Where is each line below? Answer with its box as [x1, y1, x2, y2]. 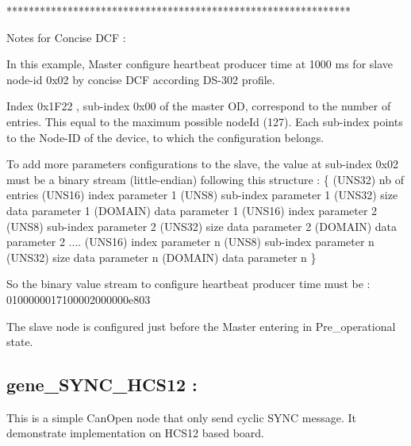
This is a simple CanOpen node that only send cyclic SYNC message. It [6, 409, 357, 425]
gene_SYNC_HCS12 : [6, 372, 198, 397]
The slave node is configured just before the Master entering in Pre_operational [6, 317, 396, 334]
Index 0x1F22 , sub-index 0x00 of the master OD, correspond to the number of [6, 98, 391, 114]
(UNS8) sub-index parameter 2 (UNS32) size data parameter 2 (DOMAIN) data [6, 217, 398, 234]
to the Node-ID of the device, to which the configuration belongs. [6, 129, 325, 145]
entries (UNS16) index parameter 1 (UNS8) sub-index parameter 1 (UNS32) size [6, 186, 398, 203]
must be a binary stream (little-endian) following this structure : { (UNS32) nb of [6, 171, 404, 187]
